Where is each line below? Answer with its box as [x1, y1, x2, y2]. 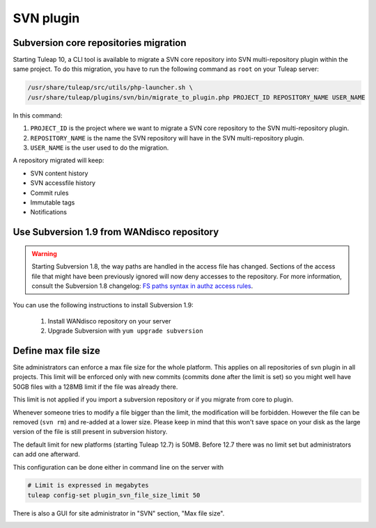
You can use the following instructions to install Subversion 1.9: [13, 301, 194, 310]
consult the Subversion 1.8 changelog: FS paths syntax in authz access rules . [31, 282, 253, 290]
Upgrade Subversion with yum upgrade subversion [47, 327, 203, 335]
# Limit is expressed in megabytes [27, 481, 149, 490]
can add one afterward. [13, 450, 80, 458]
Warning [31, 249, 57, 257]
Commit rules [30, 189, 69, 197]
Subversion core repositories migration [13, 37, 187, 49]
